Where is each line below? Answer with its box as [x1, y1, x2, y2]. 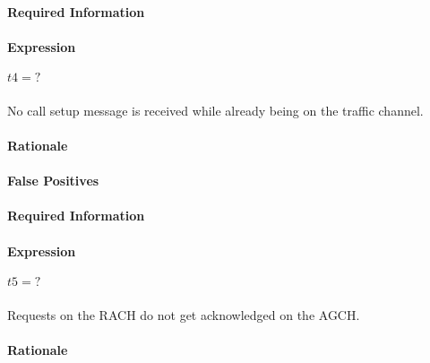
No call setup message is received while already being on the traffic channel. [7, 100, 424, 119]
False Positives [7, 171, 99, 190]
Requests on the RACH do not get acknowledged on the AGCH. [7, 305, 360, 324]
